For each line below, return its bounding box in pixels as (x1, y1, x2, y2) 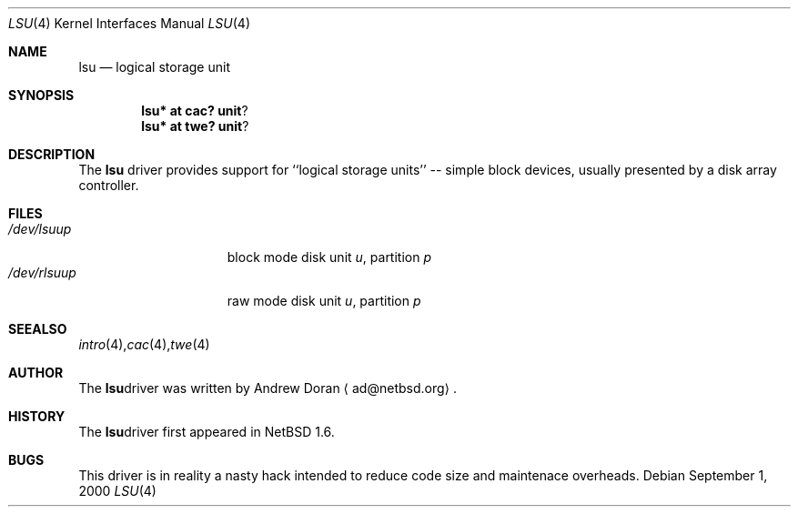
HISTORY (8, 408, 66, 424)
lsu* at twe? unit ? (141, 118, 249, 134)
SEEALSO (8, 321, 67, 337)
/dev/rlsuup (8, 265, 76, 280)
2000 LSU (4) (78, 483, 157, 499)
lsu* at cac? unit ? (141, 103, 248, 118)
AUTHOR (8, 365, 64, 380)
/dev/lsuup (8, 221, 72, 237)
